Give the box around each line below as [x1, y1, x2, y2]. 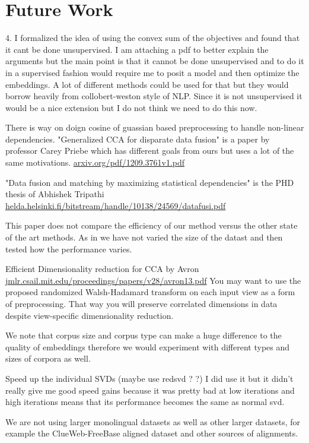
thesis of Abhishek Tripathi [5, 188, 104, 200]
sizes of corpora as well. [5, 352, 91, 365]
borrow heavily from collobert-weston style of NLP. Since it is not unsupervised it [5, 90, 302, 102]
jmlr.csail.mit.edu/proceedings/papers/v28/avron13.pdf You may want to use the [5, 274, 301, 286]
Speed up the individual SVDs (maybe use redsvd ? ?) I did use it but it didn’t [5, 372, 294, 384]
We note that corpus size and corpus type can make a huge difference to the [5, 329, 282, 341]
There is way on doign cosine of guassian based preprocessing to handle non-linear [5, 121, 304, 134]
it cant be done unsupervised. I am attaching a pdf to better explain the [5, 43, 269, 55]
